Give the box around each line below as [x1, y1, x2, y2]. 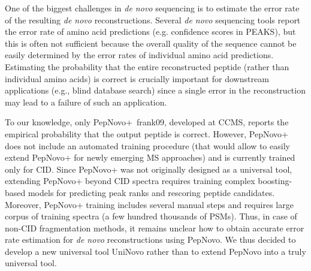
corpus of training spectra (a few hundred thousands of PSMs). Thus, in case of [5, 210, 297, 222]
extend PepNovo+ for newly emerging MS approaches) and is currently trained [5, 151, 295, 164]
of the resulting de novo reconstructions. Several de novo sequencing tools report [5, 13, 301, 26]
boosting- [258, 174, 292, 187]
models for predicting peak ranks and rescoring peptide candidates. [28, 186, 275, 198]
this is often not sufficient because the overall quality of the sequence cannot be [5, 37, 297, 49]
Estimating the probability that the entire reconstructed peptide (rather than [5, 60, 289, 73]
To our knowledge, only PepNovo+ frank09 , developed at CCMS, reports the [5, 116, 289, 128]
